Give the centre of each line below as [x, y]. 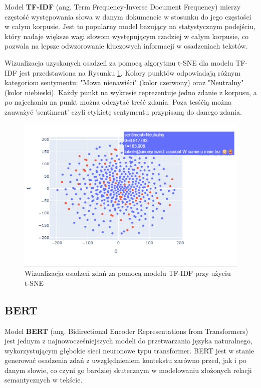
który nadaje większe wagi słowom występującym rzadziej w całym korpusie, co [126, 36]
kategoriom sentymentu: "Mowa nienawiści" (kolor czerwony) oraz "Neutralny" [124, 82]
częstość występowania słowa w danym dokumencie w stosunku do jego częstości [128, 16]
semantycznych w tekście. [44, 380]
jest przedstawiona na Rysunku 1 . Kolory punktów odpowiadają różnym [130, 72]
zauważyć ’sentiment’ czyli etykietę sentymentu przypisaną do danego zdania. [123, 111]
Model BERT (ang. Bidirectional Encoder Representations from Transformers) [126, 331]
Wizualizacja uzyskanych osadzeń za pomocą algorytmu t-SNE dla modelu [119, 62]
